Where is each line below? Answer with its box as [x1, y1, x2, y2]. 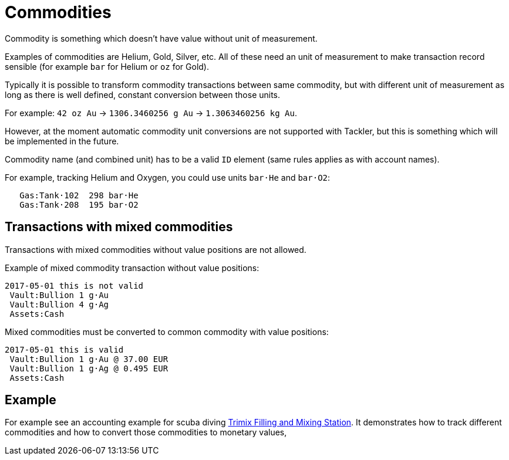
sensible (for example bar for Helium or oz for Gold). [5, 61, 209, 72]
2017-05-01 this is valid [5, 344, 124, 354]
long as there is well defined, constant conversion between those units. [5, 89, 281, 100]
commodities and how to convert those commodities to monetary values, [5, 427, 287, 438]
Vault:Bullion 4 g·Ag [9, 299, 109, 309]
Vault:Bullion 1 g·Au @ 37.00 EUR [9, 354, 168, 364]
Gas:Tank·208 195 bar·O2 [19, 199, 139, 209]
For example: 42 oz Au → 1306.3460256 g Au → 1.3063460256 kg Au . [5, 107, 297, 118]
